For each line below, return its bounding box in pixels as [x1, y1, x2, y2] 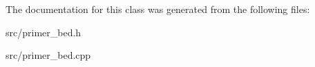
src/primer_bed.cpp [6, 48, 91, 62]
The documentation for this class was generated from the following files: [6, 2, 310, 16]
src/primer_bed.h [6, 25, 82, 39]
